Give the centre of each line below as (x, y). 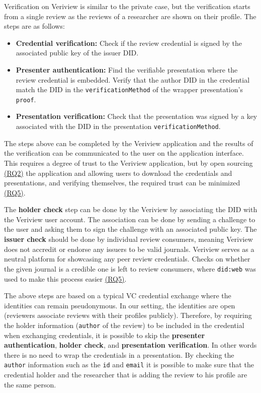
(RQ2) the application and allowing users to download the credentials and (118, 173)
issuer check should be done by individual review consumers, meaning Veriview (128, 239)
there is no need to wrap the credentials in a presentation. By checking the (119, 354)
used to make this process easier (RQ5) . (65, 278)
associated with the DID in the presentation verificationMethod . (118, 126)
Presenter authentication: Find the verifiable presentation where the (127, 69)
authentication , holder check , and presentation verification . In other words (130, 345)
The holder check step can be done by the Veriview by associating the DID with (131, 209)
